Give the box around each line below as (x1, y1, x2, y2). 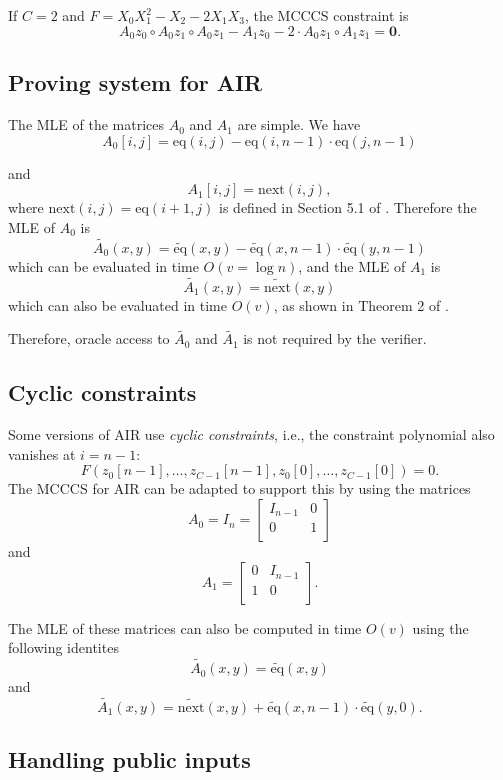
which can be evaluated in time (8, 255, 199, 276)
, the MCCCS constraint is (244, 5, 409, 25)
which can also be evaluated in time (8, 294, 228, 315)
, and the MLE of (298, 255, 406, 276)
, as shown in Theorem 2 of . (273, 294, 449, 315)
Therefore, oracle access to (8, 328, 170, 349)
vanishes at (8, 443, 76, 464)
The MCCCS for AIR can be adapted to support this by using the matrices (8, 478, 471, 499)
